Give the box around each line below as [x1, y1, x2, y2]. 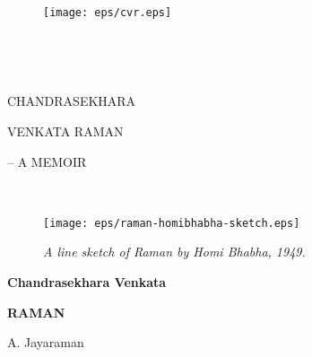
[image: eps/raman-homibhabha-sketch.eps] [43, 216, 300, 230]
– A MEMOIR [7, 152, 87, 170]
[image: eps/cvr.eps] [43, 5, 172, 19]
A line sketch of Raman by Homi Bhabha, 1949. [43, 242, 306, 261]
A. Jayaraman [7, 333, 84, 352]
